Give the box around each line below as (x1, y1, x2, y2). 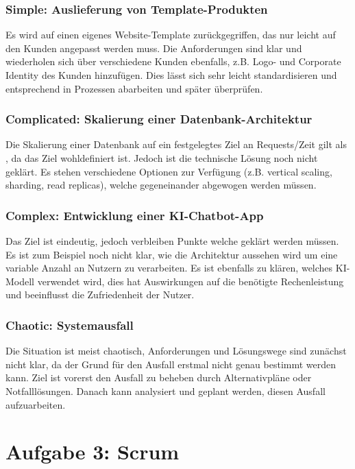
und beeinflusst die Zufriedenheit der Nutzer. (5, 287, 195, 302)
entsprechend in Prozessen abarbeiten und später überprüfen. (5, 81, 263, 95)
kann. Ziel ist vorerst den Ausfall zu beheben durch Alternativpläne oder (5, 370, 312, 385)
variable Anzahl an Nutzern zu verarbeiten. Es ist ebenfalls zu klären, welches (5, 261, 333, 275)
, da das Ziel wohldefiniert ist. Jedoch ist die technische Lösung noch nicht (5, 151, 318, 165)
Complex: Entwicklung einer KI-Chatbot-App (5, 206, 264, 224)
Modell (5, 274, 35, 288)
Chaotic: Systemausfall (5, 316, 134, 333)
